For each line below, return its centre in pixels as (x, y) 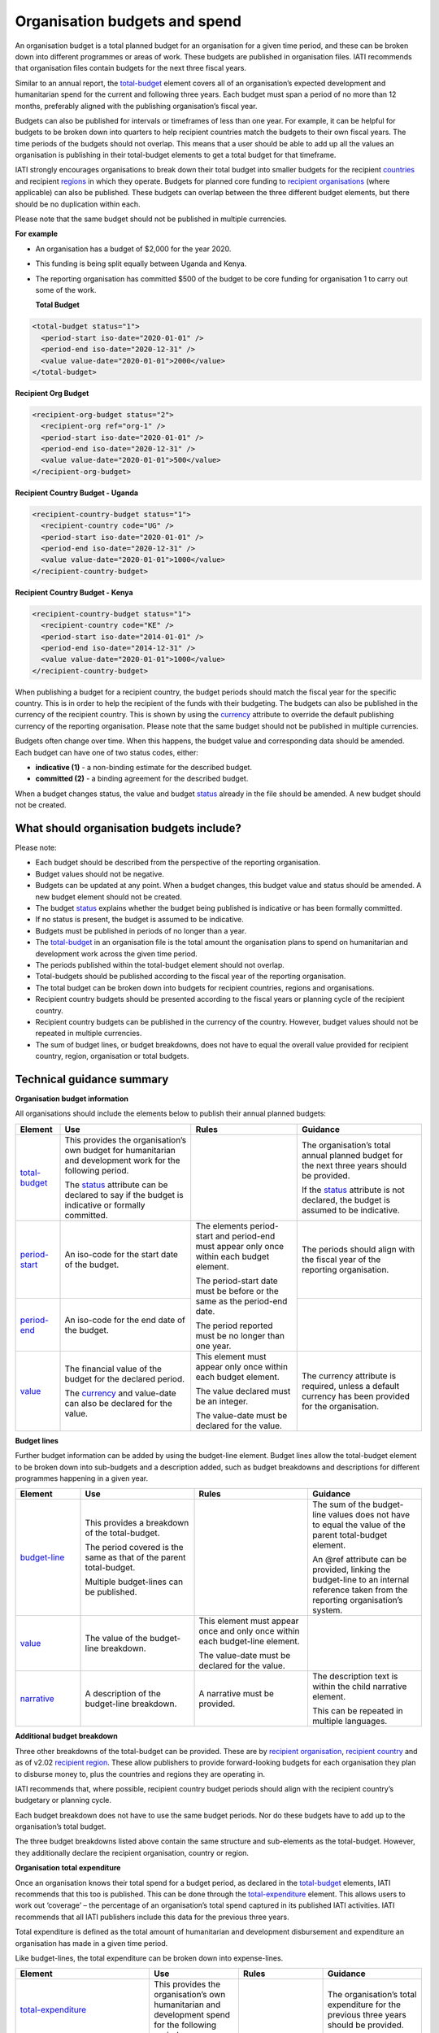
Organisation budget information (72, 1099)
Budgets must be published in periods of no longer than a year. (141, 930)
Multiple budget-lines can (134, 1582)
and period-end (245, 1236)
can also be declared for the (118, 1403)
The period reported (234, 1326)
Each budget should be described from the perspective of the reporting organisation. (178, 863)
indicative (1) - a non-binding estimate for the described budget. (143, 767)
